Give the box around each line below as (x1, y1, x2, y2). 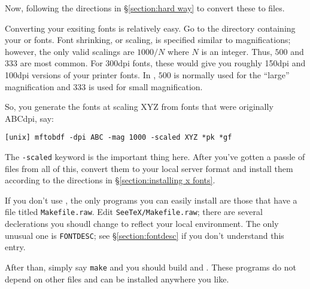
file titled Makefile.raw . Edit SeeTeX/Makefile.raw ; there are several (5, 205, 263, 218)
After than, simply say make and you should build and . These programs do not (5, 260, 296, 273)
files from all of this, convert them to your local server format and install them (5, 162, 293, 174)
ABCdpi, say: (5, 112, 54, 124)
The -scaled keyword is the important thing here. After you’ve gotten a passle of (5, 150, 305, 162)
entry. (5, 241, 26, 253)
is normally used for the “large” (174, 68, 290, 81)
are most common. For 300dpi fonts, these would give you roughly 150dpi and (20, 57, 306, 69)
